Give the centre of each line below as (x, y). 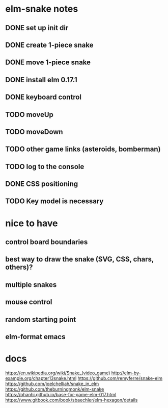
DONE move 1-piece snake (48, 63)
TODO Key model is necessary (54, 201)
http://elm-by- (126, 373)
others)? (19, 267)
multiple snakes (31, 285)
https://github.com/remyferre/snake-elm (120, 378)
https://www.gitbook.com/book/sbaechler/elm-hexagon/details (72, 400)
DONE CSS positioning (42, 184)
